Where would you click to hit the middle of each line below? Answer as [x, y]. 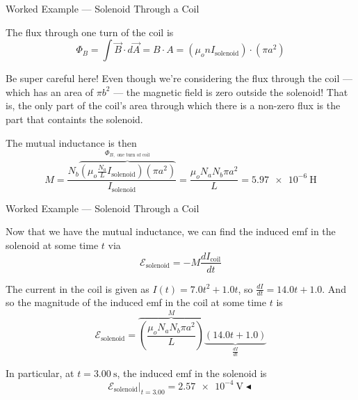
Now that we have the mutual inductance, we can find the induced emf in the [171, 231]
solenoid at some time [52, 245]
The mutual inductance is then [71, 142]
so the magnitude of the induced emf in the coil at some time [136, 302]
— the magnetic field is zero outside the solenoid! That [231, 91]
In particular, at [40, 373]
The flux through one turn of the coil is [90, 32]
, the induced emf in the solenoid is [192, 373]
